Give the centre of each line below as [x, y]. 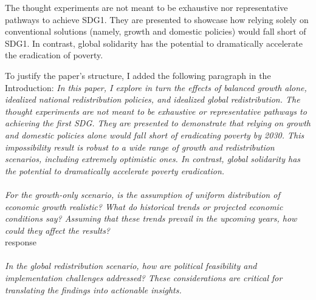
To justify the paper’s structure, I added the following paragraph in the [138, 75]
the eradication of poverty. [54, 55]
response [21, 242]
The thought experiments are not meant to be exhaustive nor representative [146, 7]
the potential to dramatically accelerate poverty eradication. [115, 170]
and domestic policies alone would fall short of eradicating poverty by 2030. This [155, 135]
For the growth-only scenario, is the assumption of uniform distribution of [143, 194]
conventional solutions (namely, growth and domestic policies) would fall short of [156, 31]
